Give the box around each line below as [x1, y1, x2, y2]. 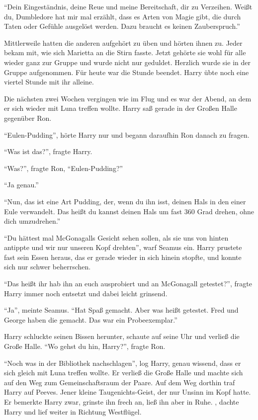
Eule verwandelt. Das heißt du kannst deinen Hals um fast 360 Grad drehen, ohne [4, 206, 254, 216]
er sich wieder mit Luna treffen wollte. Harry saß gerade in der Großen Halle [4, 103, 237, 113]
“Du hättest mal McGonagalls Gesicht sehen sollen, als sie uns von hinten [4, 232, 229, 243]
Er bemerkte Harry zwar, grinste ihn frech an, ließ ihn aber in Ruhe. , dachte [4, 397, 239, 407]
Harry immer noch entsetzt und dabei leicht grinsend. [4, 288, 168, 298]
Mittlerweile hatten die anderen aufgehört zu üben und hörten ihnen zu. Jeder [4, 37, 243, 48]
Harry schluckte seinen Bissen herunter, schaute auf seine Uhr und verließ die [4, 331, 240, 341]
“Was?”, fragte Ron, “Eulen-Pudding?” [4, 163, 123, 173]
